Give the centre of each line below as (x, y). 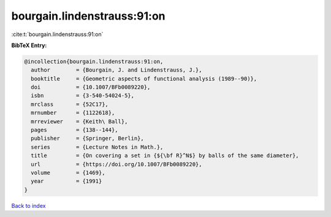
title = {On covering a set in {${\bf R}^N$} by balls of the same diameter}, (165, 156)
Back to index (29, 205)
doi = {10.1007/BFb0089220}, (91, 87)
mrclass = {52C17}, (70, 104)
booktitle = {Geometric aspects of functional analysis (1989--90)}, (144, 79)
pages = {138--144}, (75, 130)
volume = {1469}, (68, 173)
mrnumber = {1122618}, (73, 113)
